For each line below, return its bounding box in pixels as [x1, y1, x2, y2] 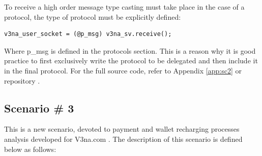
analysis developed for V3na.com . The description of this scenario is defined [4, 133, 243, 144]
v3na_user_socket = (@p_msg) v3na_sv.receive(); [4, 30, 172, 38]
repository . [4, 75, 40, 86]
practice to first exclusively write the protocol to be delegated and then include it [4, 55, 258, 66]
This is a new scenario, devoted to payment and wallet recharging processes [4, 124, 240, 134]
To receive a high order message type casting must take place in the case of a [4, 2, 245, 12]
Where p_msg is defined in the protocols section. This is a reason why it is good [4, 45, 256, 56]
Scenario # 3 [4, 100, 74, 115]
